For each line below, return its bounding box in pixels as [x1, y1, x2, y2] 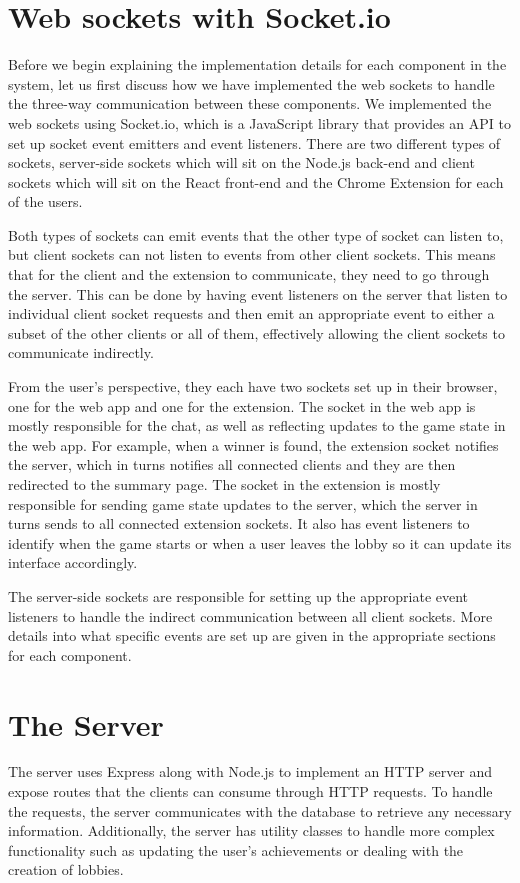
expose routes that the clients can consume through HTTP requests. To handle [8, 781, 493, 802]
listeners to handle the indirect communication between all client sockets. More [8, 605, 493, 626]
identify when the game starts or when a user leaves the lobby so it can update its [8, 532, 512, 553]
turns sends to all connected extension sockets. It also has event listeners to [8, 513, 470, 534]
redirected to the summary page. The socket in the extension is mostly [8, 474, 441, 494]
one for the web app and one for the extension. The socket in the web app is [8, 395, 476, 416]
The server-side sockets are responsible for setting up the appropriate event [8, 585, 469, 606]
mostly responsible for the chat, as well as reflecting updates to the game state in [8, 415, 506, 436]
